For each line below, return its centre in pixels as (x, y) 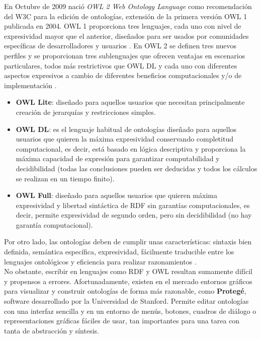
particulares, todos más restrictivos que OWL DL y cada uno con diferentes (121, 65)
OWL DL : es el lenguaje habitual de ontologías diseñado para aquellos (126, 129)
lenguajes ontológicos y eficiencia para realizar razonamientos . (100, 261)
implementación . (30, 85)
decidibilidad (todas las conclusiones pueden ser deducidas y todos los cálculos (137, 168)
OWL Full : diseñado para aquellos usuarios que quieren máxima (117, 195)
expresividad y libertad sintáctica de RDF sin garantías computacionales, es (133, 205)
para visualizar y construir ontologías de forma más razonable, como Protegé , (125, 291)
